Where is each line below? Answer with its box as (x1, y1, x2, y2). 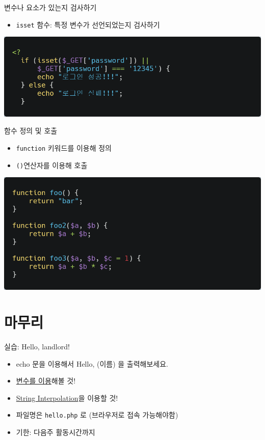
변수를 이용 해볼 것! (16, 375, 76, 386)
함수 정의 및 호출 (4, 125, 58, 136)
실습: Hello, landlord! (4, 341, 70, 351)
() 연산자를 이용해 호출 (16, 159, 88, 170)
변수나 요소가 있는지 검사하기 (4, 2, 97, 12)
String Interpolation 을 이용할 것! (16, 392, 118, 403)
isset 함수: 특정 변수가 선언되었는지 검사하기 (16, 19, 160, 30)
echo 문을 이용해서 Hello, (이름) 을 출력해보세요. (16, 358, 168, 369)
